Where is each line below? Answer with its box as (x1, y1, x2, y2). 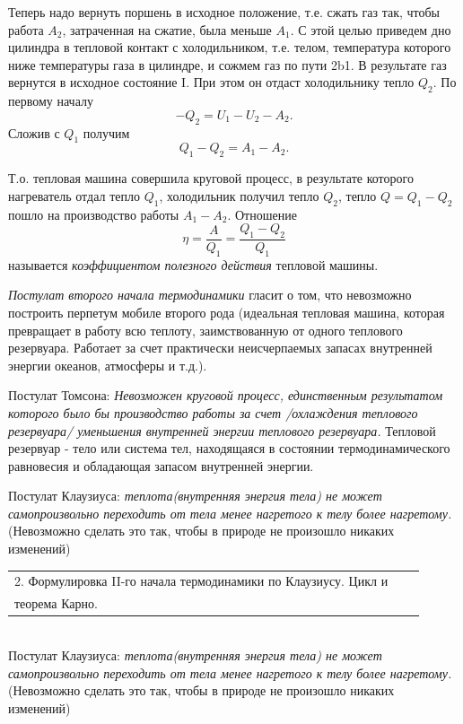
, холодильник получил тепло (159, 186, 319, 205)
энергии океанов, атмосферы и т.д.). (8, 355, 207, 374)
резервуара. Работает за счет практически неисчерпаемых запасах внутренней (8, 338, 432, 357)
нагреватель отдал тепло (8, 186, 140, 205)
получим (83, 123, 130, 142)
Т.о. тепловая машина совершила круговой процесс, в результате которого (8, 169, 414, 188)
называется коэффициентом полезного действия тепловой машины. (8, 255, 379, 274)
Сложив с (8, 123, 60, 142)
